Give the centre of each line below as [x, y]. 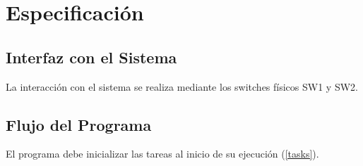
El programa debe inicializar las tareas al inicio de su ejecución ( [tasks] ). [162, 154]
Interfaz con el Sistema [91, 57]
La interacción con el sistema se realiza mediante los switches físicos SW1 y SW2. [182, 86]
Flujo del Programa [79, 124]
